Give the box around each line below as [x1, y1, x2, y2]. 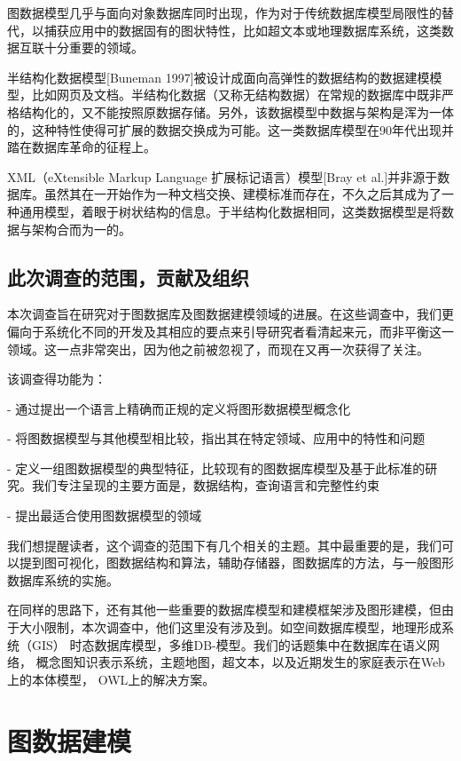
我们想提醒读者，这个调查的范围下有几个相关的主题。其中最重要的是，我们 [7, 535, 441, 554]
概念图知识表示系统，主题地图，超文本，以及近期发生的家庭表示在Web [35, 653, 445, 671]
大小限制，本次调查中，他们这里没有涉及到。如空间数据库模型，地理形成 [19, 618, 441, 637]
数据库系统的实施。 [7, 570, 119, 589]
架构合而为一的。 [31, 219, 131, 238]
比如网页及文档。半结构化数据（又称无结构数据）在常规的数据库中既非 [31, 85, 441, 104]
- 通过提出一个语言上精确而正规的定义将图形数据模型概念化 [7, 399, 351, 417]
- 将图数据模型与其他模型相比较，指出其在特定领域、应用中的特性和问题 [7, 429, 426, 448]
